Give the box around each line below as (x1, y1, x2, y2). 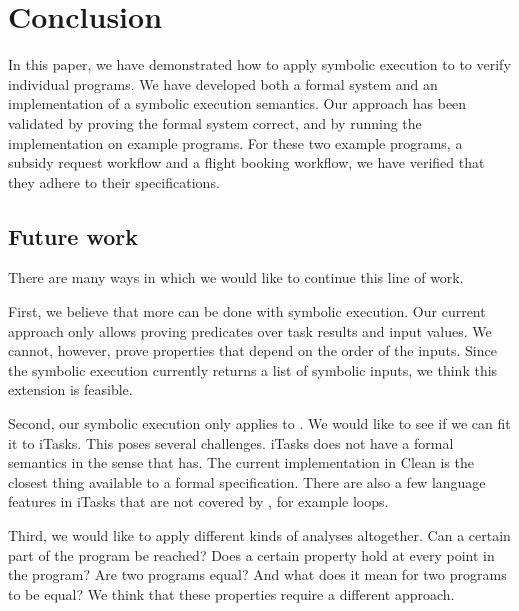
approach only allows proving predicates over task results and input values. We (8, 320, 492, 341)
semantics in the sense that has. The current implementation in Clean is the (8, 452, 474, 473)
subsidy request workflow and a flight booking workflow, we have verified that (8, 152, 485, 173)
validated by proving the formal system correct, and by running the (8, 112, 422, 133)
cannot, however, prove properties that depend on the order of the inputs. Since (8, 340, 497, 361)
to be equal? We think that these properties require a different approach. (8, 583, 455, 604)
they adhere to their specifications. (8, 171, 220, 192)
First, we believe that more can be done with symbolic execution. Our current (8, 301, 486, 322)
